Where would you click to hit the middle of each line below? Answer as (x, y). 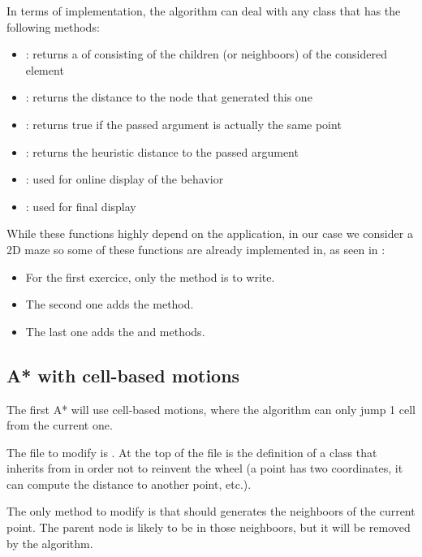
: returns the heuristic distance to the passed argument (162, 151)
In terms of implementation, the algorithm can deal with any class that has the (204, 11)
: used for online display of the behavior (125, 179)
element (45, 69)
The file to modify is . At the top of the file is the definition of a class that (192, 452)
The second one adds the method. (110, 304)
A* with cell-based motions (123, 375)
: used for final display (81, 206)
